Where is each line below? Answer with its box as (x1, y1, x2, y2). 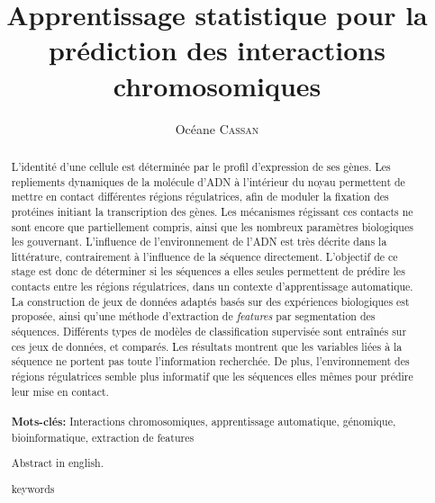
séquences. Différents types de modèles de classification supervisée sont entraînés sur (11, 324, 407, 339)
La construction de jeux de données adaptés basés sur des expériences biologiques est (11, 293, 410, 309)
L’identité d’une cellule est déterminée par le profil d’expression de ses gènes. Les (11, 158, 391, 174)
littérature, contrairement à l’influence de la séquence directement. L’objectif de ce (11, 248, 398, 264)
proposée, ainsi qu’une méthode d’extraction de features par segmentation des (11, 309, 376, 324)
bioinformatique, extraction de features (11, 429, 195, 445)
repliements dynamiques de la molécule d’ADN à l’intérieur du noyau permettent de (11, 174, 405, 189)
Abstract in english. (11, 455, 104, 471)
